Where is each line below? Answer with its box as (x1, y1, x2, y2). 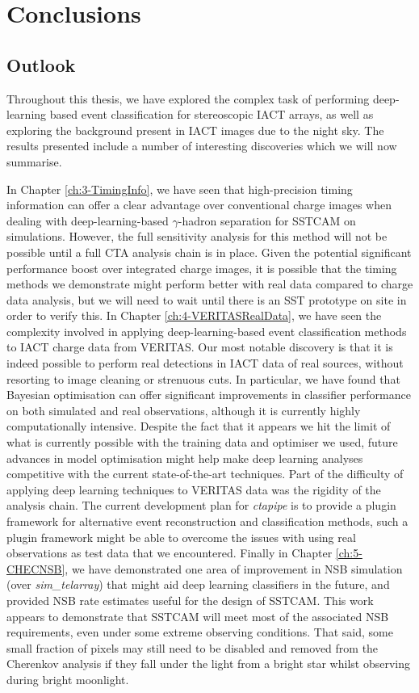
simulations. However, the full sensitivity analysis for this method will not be (6, 228, 388, 245)
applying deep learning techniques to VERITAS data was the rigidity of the (6, 481, 381, 498)
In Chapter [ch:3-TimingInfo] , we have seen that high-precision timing (6, 180, 353, 197)
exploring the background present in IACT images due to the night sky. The (6, 121, 384, 138)
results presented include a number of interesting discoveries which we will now (6, 137, 397, 154)
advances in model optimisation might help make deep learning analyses (6, 449, 363, 466)
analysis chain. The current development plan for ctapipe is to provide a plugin (6, 497, 396, 514)
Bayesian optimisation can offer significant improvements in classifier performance (6, 386, 411, 403)
